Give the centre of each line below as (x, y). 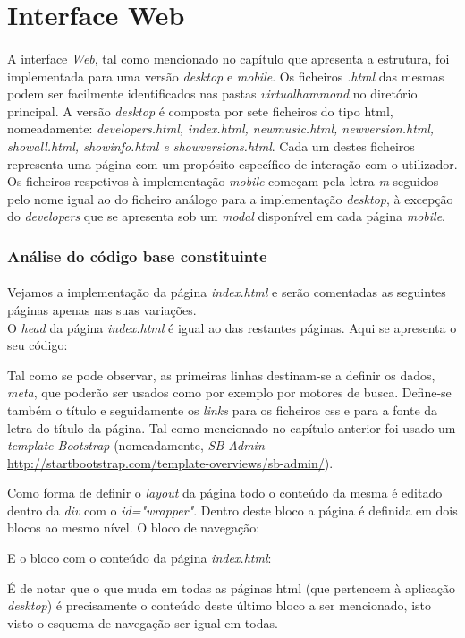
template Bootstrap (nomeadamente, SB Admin (136, 445)
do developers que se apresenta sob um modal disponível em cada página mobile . (226, 216)
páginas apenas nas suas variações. (102, 309)
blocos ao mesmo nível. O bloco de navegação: (134, 527)
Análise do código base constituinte (137, 255)
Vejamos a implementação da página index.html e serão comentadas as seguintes (227, 292)
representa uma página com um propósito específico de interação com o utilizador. (232, 163)
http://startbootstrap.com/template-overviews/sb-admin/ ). (170, 462)
